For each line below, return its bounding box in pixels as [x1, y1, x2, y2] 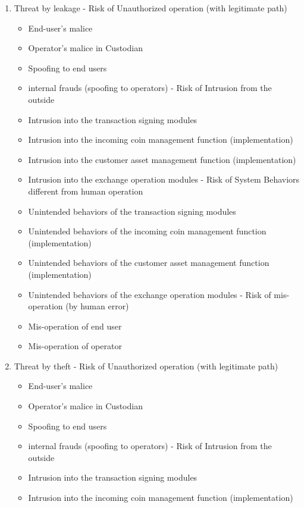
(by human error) [65, 300, 129, 312]
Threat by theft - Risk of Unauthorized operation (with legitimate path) [14, 359, 278, 372]
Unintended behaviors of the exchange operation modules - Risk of [28, 288, 271, 300]
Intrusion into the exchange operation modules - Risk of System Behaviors [28, 173, 300, 186]
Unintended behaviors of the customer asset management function [28, 256, 269, 269]
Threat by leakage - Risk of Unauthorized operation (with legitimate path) [14, 2, 287, 14]
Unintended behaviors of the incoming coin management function [28, 225, 267, 237]
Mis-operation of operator [28, 340, 122, 352]
